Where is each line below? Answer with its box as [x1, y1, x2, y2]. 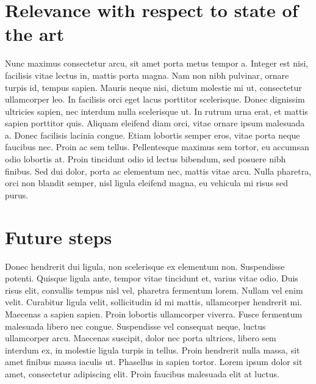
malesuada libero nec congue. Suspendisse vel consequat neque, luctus [5, 319, 266, 332]
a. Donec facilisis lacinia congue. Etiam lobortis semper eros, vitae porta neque [5, 128, 300, 141]
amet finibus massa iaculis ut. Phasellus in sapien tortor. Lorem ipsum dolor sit [5, 355, 303, 368]
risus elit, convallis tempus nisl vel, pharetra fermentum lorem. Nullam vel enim [5, 283, 303, 296]
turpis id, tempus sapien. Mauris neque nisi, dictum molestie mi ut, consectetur [5, 81, 302, 93]
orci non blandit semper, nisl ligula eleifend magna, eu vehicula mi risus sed [5, 176, 289, 189]
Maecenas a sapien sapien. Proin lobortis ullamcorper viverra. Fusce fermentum [5, 307, 303, 320]
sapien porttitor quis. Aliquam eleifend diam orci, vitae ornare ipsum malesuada [5, 117, 305, 129]
